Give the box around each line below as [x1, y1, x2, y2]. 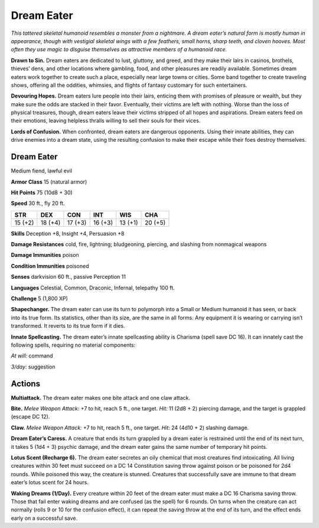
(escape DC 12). [11, 413, 50, 421]
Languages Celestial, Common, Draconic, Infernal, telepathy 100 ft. [11, 284, 175, 291]
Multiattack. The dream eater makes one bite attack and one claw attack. [11, 394, 190, 401]
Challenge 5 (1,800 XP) [11, 295, 68, 302]
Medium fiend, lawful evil [11, 167, 72, 174]
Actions [11, 379, 41, 389]
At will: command [11, 352, 53, 360]
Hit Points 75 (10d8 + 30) [11, 189, 73, 196]
